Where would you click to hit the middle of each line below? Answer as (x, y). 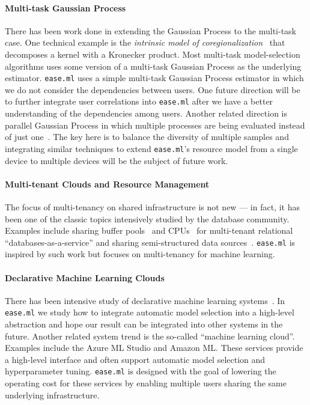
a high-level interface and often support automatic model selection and (135, 359)
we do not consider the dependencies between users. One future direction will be (153, 89)
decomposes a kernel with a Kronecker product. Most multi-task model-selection (153, 54)
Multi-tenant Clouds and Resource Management (107, 184)
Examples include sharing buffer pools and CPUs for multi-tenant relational (149, 230)
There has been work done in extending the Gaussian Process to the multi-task (151, 30)
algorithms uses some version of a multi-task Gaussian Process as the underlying (153, 66)
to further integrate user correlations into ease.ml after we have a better (139, 101)
